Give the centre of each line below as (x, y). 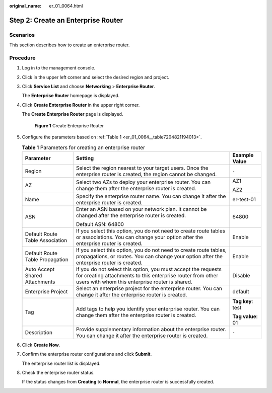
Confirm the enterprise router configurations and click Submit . (87, 354)
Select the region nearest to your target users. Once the (142, 168)
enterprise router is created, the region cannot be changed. (146, 174)
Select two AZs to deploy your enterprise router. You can (143, 182)
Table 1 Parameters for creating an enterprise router (84, 147)
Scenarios (22, 35)
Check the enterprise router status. (58, 372)
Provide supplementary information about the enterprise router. (151, 329)
